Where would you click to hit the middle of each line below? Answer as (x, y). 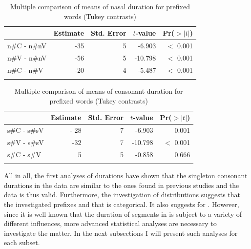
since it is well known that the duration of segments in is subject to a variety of (123, 214)
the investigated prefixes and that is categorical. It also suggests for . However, (122, 204)
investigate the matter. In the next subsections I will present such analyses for (121, 233)
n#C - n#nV (27, 46)
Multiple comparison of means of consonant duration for (99, 91)
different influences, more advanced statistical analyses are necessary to (110, 223)
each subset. (22, 242)
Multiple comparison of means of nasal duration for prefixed (100, 6)
